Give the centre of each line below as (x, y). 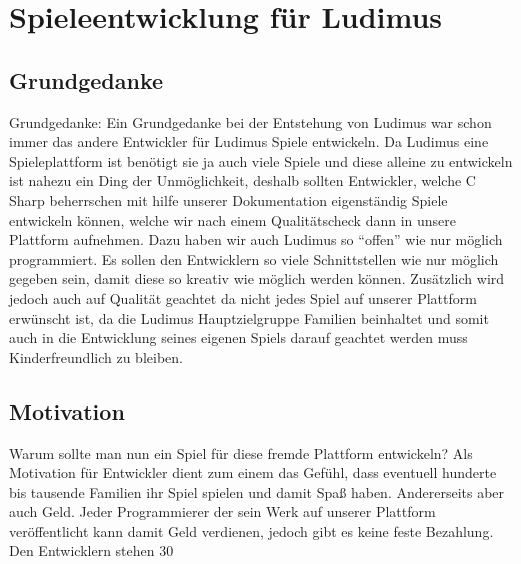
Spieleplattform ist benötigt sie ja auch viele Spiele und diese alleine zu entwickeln (261, 160)
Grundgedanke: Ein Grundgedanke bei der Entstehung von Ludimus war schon (250, 121)
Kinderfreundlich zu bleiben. (96, 356)
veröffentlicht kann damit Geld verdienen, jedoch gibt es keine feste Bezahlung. (251, 530)
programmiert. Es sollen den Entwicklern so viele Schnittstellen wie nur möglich (254, 258)
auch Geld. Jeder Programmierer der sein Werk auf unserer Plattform (222, 511)
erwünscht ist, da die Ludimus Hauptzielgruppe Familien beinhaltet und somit (249, 317)
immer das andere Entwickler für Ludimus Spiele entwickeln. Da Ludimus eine (249, 141)
